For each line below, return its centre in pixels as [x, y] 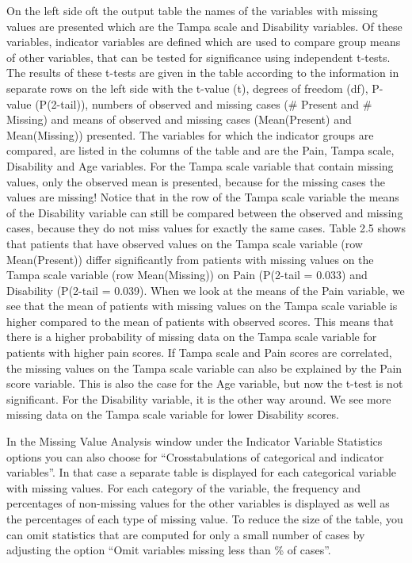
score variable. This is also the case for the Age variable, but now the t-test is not [205, 383]
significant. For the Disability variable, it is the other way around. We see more [199, 398]
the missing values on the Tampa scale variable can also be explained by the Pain [204, 368]
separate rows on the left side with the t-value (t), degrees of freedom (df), [187, 88]
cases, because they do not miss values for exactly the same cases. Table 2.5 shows [206, 228]
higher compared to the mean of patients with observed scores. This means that [200, 321]
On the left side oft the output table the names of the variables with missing [192, 10]
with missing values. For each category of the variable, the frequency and [184, 487]
